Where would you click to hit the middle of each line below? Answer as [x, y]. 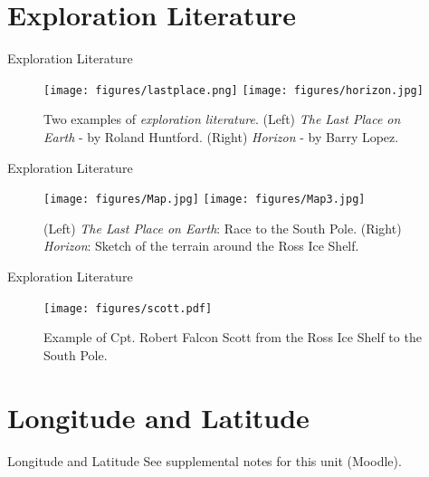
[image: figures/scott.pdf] [128, 308]
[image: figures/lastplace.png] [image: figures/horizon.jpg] [234, 90]
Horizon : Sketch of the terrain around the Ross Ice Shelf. [201, 246]
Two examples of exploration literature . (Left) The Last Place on [222, 119]
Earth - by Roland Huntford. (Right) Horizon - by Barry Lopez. [221, 136]
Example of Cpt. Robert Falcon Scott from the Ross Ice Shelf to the [233, 337]
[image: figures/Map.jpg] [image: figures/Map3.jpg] [205, 200]
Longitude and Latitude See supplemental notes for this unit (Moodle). [205, 460]
